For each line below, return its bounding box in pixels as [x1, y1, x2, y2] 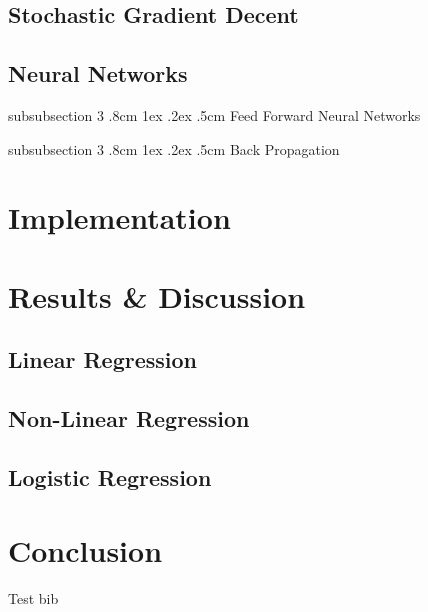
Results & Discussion [8, 275, 306, 316]
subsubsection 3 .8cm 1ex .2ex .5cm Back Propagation [8, 138, 340, 159]
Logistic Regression [8, 461, 212, 492]
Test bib [8, 588, 59, 609]
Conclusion [8, 530, 163, 571]
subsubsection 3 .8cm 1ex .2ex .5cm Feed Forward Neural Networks [8, 104, 421, 125]
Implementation [8, 197, 231, 238]
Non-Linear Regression [8, 403, 250, 434]
